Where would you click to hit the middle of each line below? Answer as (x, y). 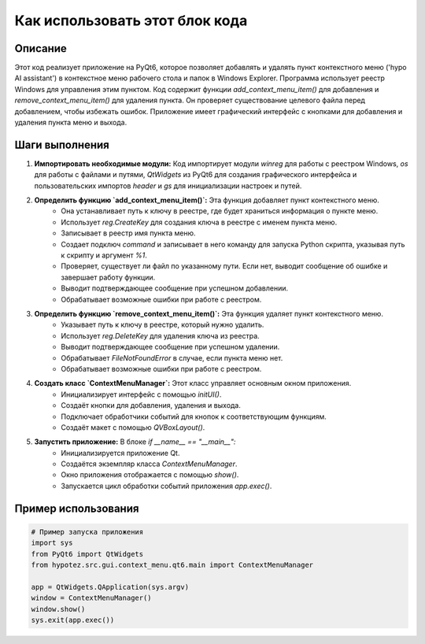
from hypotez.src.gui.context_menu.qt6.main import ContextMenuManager (172, 565)
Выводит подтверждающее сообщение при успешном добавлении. (175, 288)
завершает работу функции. (108, 277)
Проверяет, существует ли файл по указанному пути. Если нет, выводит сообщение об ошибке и (224, 266)
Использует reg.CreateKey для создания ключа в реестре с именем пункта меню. (199, 222)
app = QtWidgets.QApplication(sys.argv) (110, 587)
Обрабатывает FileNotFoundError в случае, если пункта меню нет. (172, 357)
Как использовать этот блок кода (131, 20)
